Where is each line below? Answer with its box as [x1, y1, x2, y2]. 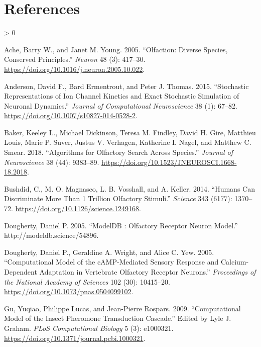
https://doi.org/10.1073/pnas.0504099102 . [4, 286, 134, 297]
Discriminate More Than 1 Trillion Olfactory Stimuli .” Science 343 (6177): [4, 193, 232, 204]
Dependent [4, 267, 37, 277]
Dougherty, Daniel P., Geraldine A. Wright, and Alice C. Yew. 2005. [4, 246, 214, 257]
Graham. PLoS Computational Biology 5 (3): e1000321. [4, 322, 174, 333]
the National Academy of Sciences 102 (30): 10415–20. [4, 276, 170, 287]
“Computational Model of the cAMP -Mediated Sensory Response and [4, 256, 219, 267]
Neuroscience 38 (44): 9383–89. [4, 156, 99, 167]
